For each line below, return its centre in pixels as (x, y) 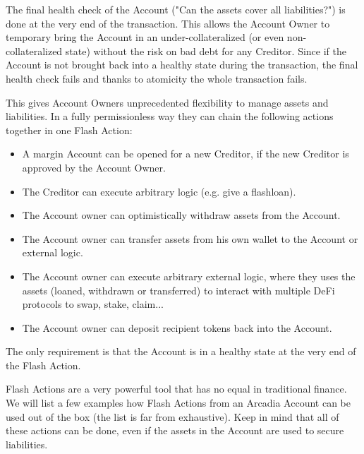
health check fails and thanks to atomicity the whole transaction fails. (157, 78)
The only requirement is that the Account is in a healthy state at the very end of (181, 351)
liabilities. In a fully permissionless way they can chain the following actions (170, 116)
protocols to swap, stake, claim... (93, 304)
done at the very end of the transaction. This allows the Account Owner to (168, 23)
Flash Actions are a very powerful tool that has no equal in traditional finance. (176, 389)
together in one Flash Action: (69, 130)
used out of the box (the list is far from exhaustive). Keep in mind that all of (172, 416)
